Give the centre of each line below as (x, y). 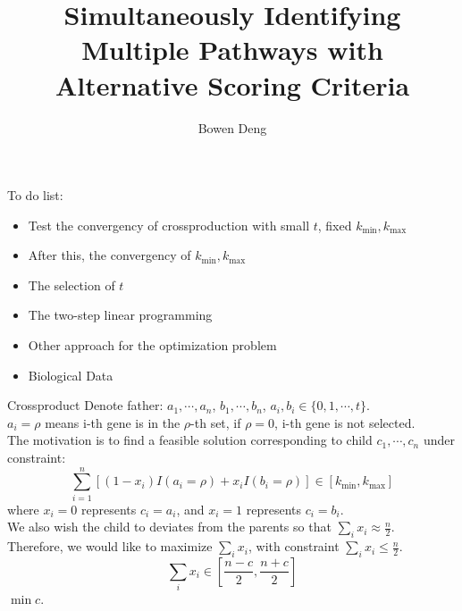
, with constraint (294, 546)
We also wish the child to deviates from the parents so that (169, 527)
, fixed (335, 225)
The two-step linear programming (120, 315)
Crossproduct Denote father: (85, 405)
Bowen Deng (232, 127)
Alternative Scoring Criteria (232, 84)
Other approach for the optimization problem (152, 345)
